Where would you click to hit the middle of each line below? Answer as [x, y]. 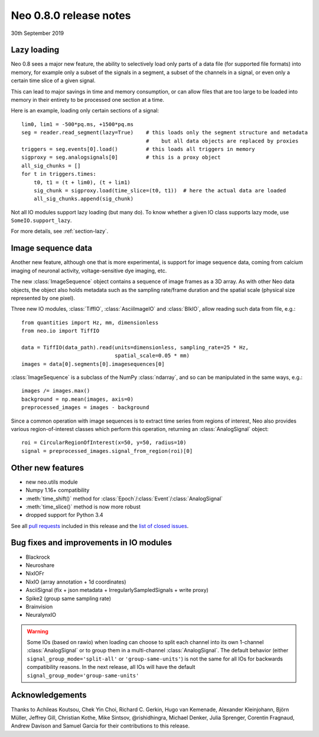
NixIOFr [35, 574]
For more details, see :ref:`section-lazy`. [60, 231]
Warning [38, 631]
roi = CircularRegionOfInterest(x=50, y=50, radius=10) [104, 443]
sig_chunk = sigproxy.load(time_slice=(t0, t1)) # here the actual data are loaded [160, 190]
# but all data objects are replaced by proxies [222, 141]
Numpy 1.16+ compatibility [58, 490]
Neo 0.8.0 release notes [71, 15]
